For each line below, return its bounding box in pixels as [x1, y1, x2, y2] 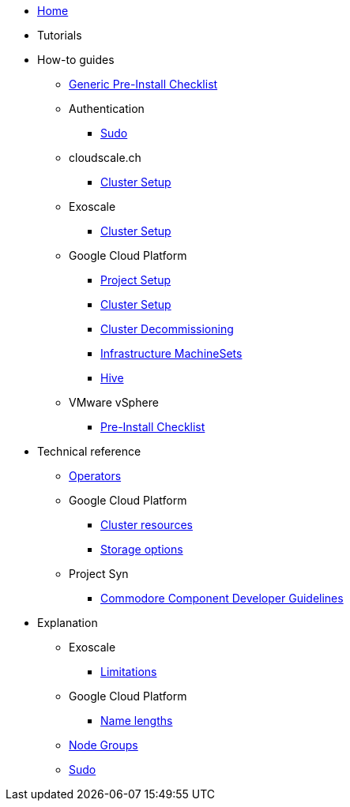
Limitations [100, 665, 157, 678]
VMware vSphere [69, 396, 159, 409]
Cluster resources [100, 518, 193, 531]
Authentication [69, 102, 145, 115]
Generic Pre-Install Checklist [69, 77, 218, 91]
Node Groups [69, 738, 138, 752]
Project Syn [69, 567, 129, 580]
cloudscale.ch [69, 151, 141, 164]
